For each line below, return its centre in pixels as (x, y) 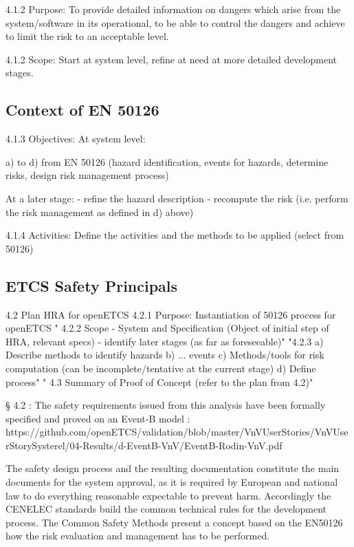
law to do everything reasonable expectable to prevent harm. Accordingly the (168, 495)
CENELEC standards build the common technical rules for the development (166, 509)
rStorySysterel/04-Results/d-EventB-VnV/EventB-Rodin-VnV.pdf (144, 445)
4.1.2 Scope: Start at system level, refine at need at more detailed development (172, 59)
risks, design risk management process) (87, 175)
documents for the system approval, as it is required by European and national (172, 482)
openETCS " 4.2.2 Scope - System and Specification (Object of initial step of (167, 328)
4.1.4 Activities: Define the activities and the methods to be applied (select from (175, 235)
